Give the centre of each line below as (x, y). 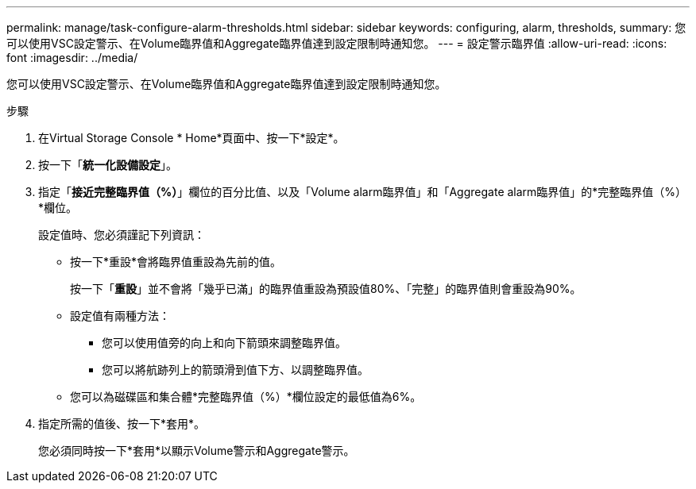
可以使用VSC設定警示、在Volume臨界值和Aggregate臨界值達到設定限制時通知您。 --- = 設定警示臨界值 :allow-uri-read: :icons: (337, 43)
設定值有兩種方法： (120, 316)
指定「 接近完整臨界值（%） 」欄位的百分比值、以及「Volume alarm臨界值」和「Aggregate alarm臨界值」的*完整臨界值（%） (363, 192)
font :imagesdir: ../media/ (72, 58)
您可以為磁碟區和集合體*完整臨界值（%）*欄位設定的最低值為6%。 (246, 397)
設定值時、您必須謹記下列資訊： (122, 235)
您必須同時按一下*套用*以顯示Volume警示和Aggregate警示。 (197, 450)
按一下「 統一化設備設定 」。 (108, 165)
